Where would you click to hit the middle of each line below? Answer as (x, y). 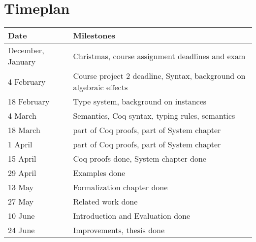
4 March (22, 116)
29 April (22, 173)
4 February (27, 81)
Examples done (99, 173)
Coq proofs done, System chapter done (140, 159)
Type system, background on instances (140, 102)
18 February (29, 102)
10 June (21, 216)
